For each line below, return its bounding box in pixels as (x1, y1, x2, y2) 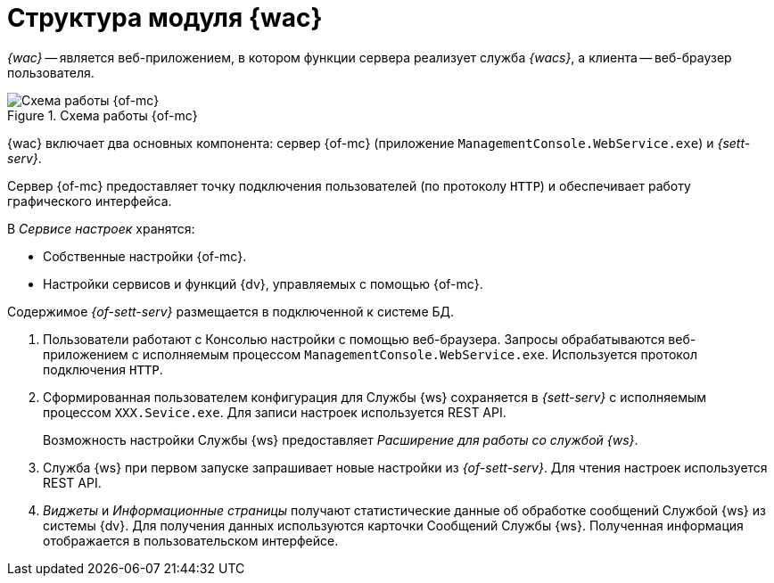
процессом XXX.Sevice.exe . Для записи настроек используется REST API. (43, 404, 506, 420)
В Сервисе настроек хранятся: (7, 220, 195, 236)
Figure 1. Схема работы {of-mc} (7, 107, 198, 123)
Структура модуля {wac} (7, 3, 323, 33)
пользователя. (7, 64, 95, 80)
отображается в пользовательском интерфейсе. (43, 532, 339, 548)
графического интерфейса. (7, 193, 172, 209)
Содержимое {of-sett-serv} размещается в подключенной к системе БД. (7, 303, 455, 319)
